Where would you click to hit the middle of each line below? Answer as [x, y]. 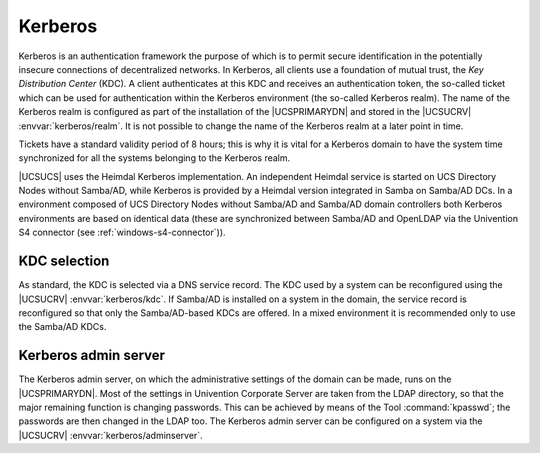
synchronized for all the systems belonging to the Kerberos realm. [154, 158]
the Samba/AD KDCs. [62, 327]
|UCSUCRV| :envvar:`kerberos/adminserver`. [111, 435]
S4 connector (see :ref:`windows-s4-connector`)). [122, 232]
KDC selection [64, 261]
